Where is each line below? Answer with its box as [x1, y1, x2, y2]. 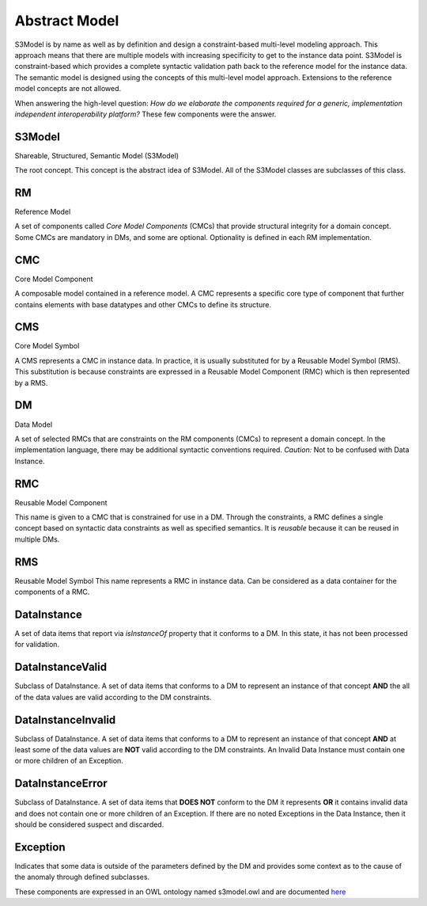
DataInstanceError [14, 777, 108, 790]
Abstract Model [14, 12, 119, 29]
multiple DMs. [14, 535, 60, 544]
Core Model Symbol [14, 341, 80, 351]
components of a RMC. [14, 587, 90, 597]
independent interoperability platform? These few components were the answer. [14, 109, 277, 119]
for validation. [14, 640, 59, 649]
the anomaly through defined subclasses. [14, 872, 150, 882]
